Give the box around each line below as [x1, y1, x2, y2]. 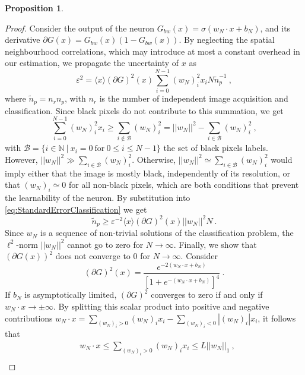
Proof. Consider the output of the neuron [5, 21, 155, 34]
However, [5, 153, 38, 165]
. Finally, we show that [173, 238, 257, 250]
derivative [5, 33, 40, 46]
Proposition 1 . [5, 2, 63, 14]
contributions [5, 311, 53, 324]
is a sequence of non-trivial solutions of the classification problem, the [40, 226, 294, 239]
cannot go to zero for [67, 238, 144, 250]
